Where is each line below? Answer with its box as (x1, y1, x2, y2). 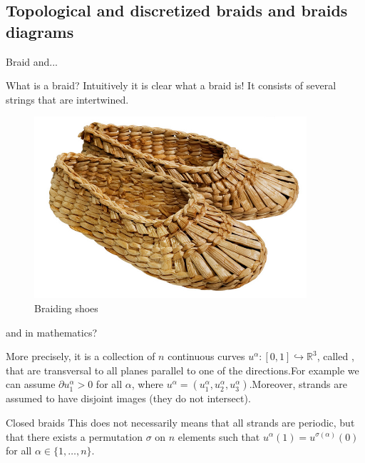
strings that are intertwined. (6, 91, 129, 106)
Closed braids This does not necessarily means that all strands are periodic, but (6, 414, 355, 429)
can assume (6, 377, 56, 392)
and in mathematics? (6, 324, 98, 339)
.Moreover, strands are (249, 377, 347, 392)
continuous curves (168, 349, 245, 364)
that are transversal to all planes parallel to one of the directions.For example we (6, 362, 359, 377)
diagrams (6, 20, 74, 42)
